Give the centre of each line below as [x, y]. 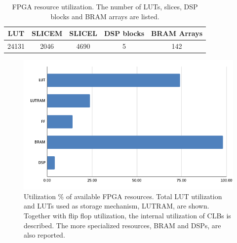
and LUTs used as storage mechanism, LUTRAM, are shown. [117, 206]
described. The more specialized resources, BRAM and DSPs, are [122, 225]
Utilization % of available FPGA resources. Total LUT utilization [123, 196]
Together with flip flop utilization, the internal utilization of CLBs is [127, 216]
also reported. [44, 235]
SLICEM [47, 33]
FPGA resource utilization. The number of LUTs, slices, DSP [105, 6]
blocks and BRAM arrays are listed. [105, 16]
